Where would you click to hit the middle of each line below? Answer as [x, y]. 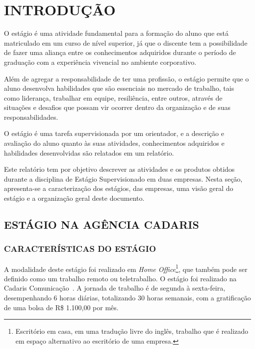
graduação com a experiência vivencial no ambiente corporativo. [100, 62]
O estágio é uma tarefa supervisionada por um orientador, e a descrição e [114, 133]
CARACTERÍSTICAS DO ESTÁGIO [80, 249]
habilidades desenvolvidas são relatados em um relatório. [89, 152]
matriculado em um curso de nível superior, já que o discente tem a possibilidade [126, 42]
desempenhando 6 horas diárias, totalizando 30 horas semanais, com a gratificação [127, 298]
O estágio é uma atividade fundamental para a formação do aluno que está [116, 33]
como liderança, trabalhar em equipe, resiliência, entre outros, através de [113, 97]
